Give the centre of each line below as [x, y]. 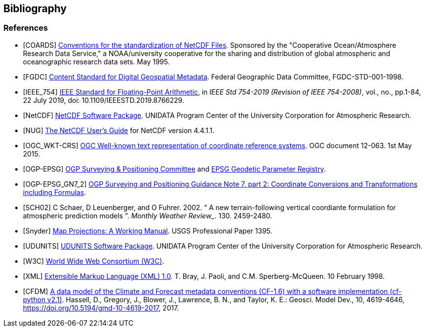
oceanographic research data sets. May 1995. [96, 61]
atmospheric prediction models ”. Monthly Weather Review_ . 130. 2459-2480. [148, 215]
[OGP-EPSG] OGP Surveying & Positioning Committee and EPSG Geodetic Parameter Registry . [174, 169]
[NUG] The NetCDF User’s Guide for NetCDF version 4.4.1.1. [119, 130]
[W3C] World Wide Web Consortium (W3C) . [94, 261]
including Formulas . [54, 192]
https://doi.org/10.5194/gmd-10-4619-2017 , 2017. [101, 308]
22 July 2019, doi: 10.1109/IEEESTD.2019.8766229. [104, 100]
